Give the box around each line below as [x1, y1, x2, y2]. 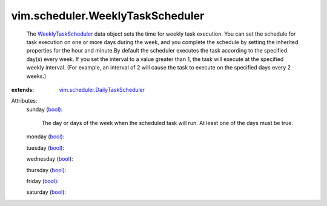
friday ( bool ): [26, 178, 59, 185]
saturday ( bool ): [26, 188, 67, 196]
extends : [11, 86, 35, 93]
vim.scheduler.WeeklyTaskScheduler [11, 9, 205, 22]
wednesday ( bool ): [26, 155, 73, 163]
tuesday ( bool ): [26, 144, 65, 151]
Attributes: [11, 97, 38, 105]
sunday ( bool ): [26, 106, 63, 113]
